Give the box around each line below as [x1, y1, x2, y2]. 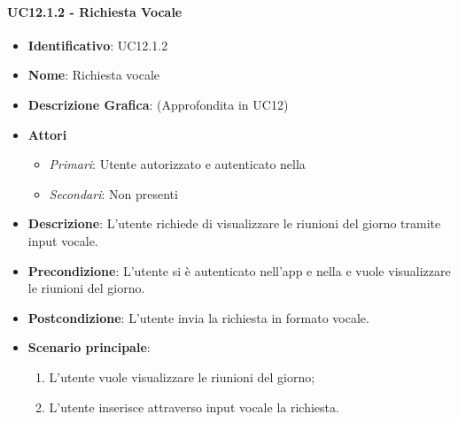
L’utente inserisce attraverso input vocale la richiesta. [49, 397, 339, 416]
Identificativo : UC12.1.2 [27, 35, 168, 54]
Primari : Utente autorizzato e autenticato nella [49, 155, 306, 173]
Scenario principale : [27, 338, 151, 357]
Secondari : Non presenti [49, 184, 178, 203]
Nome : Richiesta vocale [27, 65, 160, 84]
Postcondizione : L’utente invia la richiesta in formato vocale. [27, 308, 369, 326]
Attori [27, 125, 67, 143]
